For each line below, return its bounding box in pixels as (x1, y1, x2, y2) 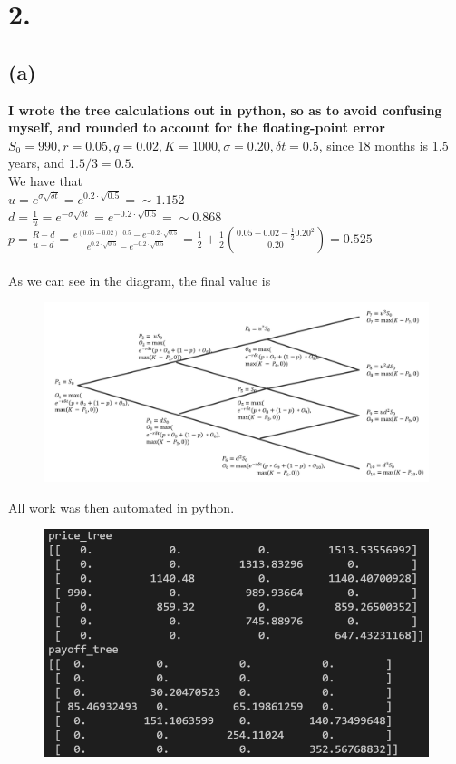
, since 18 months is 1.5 (318, 135, 449, 154)
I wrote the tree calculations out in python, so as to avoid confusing (8, 100, 442, 119)
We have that (8, 171, 83, 190)
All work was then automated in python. (8, 497, 235, 516)
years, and (8, 153, 65, 172)
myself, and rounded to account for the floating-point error (8, 118, 385, 137)
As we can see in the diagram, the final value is (8, 270, 271, 289)
